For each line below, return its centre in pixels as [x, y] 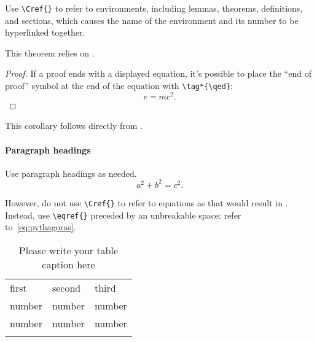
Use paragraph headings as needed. [71, 173]
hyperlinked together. [45, 32]
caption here [68, 264]
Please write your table [68, 250]
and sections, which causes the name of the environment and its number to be [152, 20]
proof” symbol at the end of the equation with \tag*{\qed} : [119, 86]
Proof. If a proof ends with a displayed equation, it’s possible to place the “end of [158, 73]
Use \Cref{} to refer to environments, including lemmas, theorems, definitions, [154, 8]
